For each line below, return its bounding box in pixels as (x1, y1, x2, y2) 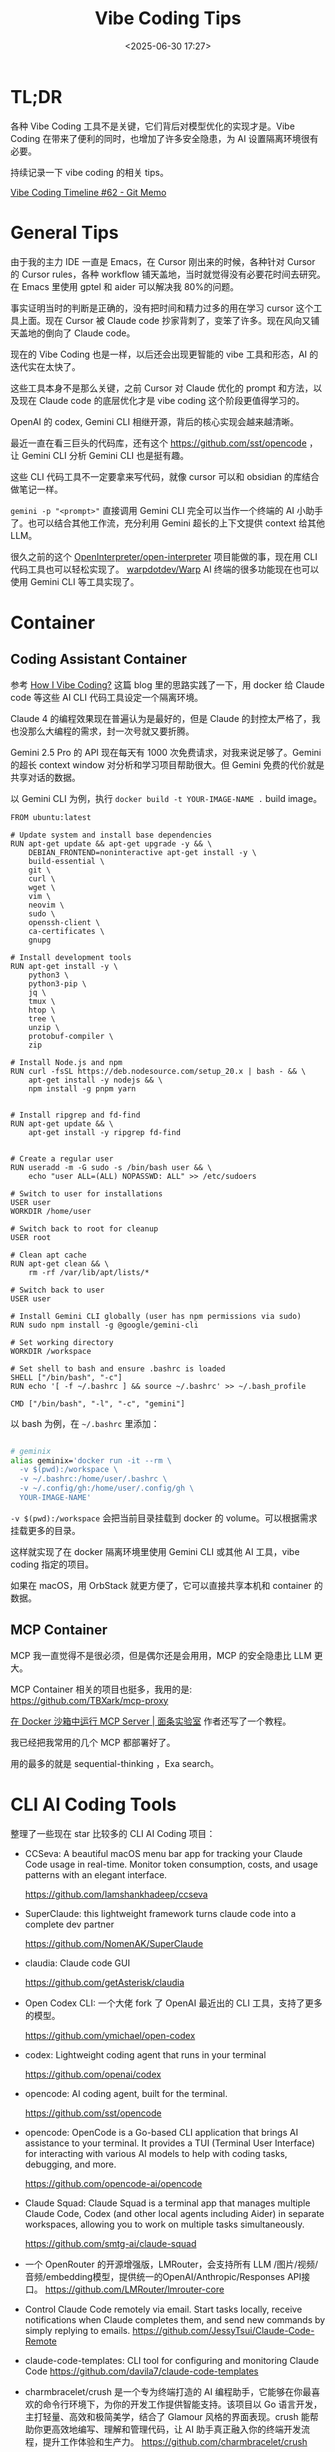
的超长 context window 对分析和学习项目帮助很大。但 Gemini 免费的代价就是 (10, 758, 325, 771)
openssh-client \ (28, 917, 101, 927)
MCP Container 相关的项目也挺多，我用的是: (10, 1683, 193, 1695)
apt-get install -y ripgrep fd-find (28, 1127, 182, 1137)
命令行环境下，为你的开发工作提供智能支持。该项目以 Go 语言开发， (42, 2398, 323, 2410)
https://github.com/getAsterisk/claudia (24, 1976, 185, 1988)
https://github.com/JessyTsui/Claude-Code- (132, 2324, 315, 2336)
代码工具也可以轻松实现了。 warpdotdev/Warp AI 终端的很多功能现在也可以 (10, 563, 320, 575)
